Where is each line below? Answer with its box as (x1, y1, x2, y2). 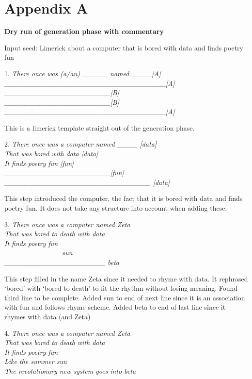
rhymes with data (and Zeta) (4, 311, 91, 321)
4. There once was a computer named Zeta (4, 328, 130, 338)
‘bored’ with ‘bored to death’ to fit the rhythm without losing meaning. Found (4, 283, 238, 293)
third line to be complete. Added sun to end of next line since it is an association (4, 292, 245, 302)
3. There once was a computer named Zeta (4, 219, 130, 229)
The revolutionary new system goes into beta (4, 365, 136, 376)
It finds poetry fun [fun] (4, 158, 74, 168)
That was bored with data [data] (4, 148, 98, 159)
